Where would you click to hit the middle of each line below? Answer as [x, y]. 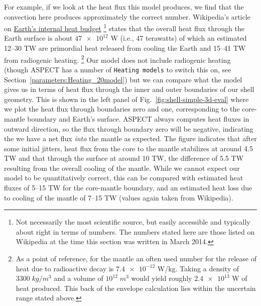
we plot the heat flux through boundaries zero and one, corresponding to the [122, 109]
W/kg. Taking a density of [198, 268]
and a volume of [79, 278]
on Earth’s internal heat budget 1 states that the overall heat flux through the [124, 27]
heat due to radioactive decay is [65, 268]
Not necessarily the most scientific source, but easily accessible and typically [133, 222]
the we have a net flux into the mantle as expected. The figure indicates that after [130, 138]
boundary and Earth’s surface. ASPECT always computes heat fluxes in [138, 118]
